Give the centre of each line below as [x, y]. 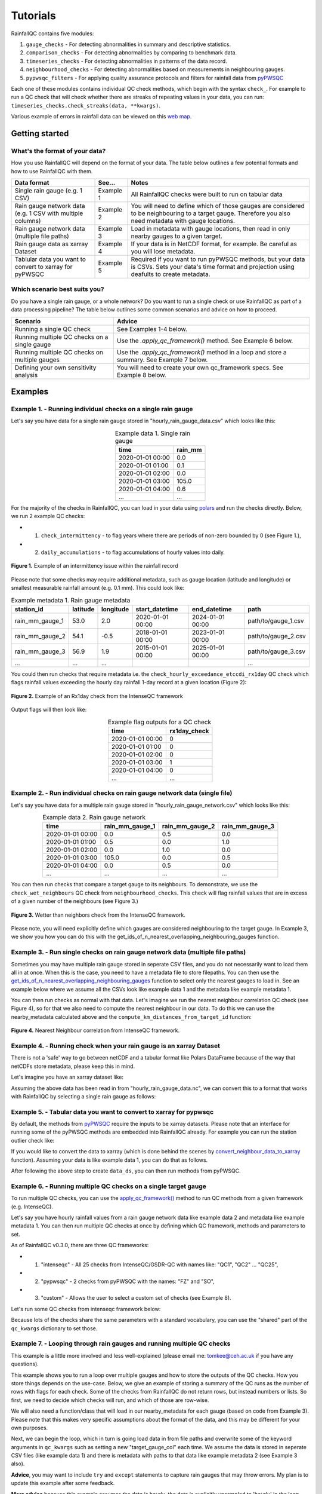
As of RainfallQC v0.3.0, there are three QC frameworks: [80, 1245]
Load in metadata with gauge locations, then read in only [210, 229]
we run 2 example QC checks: [48, 516]
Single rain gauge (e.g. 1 [49, 190]
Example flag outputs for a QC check [160, 722]
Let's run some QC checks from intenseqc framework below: [86, 1309]
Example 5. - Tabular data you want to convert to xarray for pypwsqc [112, 1112]
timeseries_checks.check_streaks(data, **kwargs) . [86, 105]
